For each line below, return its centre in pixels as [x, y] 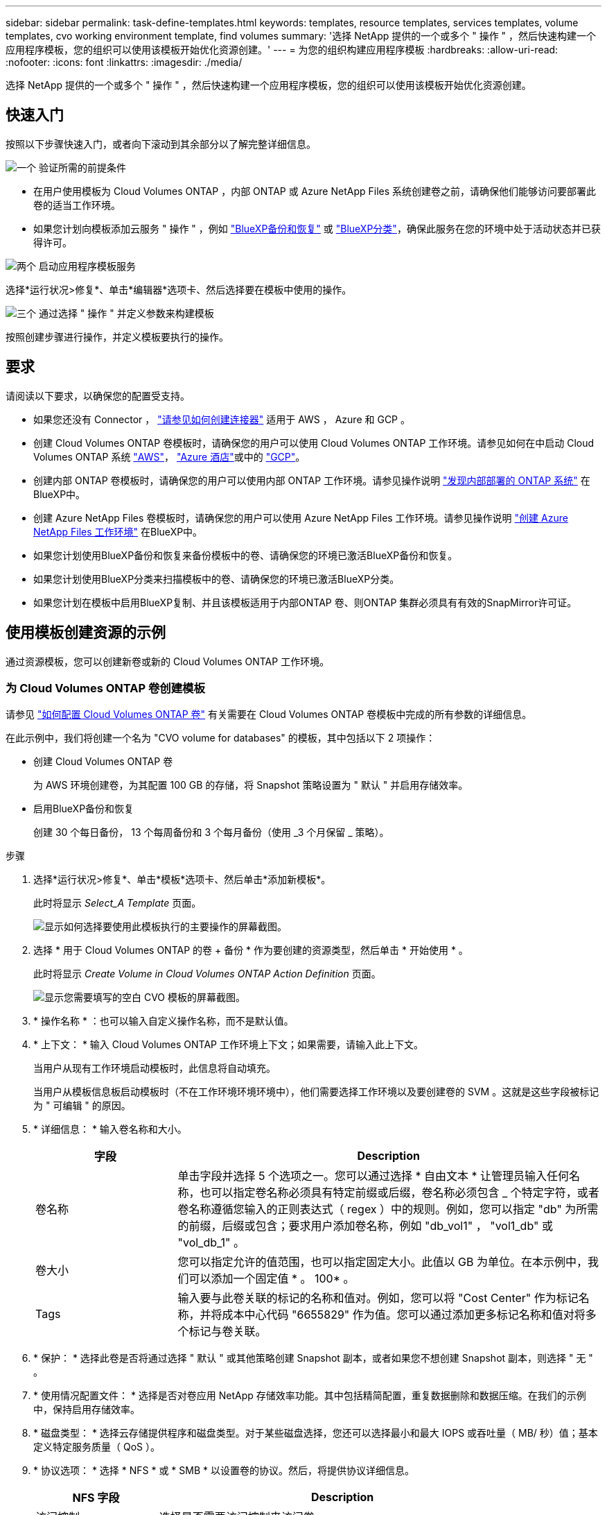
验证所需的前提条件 [82, 167]
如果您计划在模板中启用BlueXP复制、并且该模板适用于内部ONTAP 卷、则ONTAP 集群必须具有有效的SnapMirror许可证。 [305, 602]
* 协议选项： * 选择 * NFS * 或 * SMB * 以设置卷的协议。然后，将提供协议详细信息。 [224, 1471]
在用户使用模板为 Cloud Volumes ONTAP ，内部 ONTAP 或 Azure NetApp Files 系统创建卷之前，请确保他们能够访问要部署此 [315, 191]
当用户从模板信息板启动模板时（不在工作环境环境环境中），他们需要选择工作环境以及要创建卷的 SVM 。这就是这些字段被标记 [316, 1092]
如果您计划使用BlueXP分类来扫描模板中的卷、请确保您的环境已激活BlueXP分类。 [217, 579]
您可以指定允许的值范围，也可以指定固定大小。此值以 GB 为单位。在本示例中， [382, 1262]
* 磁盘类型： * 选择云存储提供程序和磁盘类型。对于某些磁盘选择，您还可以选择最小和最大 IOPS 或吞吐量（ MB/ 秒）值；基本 [316, 1433]
